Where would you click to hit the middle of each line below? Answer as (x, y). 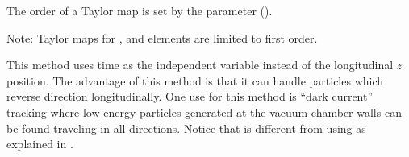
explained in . (40, 144)
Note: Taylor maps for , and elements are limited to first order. (162, 37)
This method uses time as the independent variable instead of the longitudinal (200, 65)
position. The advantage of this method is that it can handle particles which (195, 80)
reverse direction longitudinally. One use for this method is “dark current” (190, 96)
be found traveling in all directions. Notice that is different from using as (186, 128)
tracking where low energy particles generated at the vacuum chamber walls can (204, 112)
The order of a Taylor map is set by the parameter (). (140, 10)
